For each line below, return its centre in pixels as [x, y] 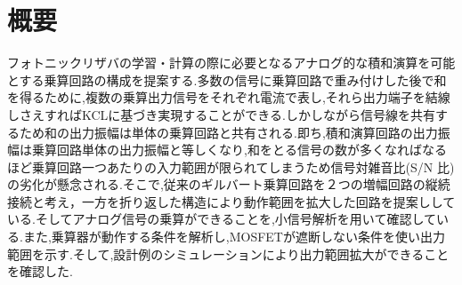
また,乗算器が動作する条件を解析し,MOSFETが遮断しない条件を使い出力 [234, 237]
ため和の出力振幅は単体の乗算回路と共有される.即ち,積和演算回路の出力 [228, 132]
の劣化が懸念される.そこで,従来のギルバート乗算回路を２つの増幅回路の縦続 [229, 184]
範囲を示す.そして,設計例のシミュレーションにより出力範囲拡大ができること [228, 253]
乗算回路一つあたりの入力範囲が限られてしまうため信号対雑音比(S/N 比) [243, 166]
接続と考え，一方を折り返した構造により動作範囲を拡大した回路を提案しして [231, 201]
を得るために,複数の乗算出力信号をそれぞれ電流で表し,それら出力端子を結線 [229, 97]
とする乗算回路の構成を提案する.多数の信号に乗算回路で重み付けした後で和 [227, 79]
